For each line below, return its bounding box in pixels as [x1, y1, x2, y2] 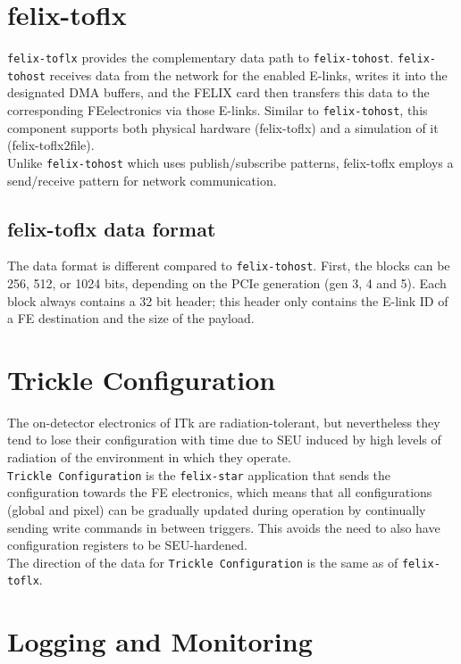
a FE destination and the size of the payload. [7, 309, 255, 328]
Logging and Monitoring [7, 623, 313, 660]
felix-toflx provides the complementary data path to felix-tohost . [7, 48, 394, 67]
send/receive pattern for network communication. [7, 170, 277, 189]
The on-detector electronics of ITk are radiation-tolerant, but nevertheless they [7, 412, 440, 431]
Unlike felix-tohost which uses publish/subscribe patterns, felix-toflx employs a [7, 153, 454, 171]
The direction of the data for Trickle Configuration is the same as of [7, 552, 398, 571]
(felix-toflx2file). [7, 136, 95, 154]
